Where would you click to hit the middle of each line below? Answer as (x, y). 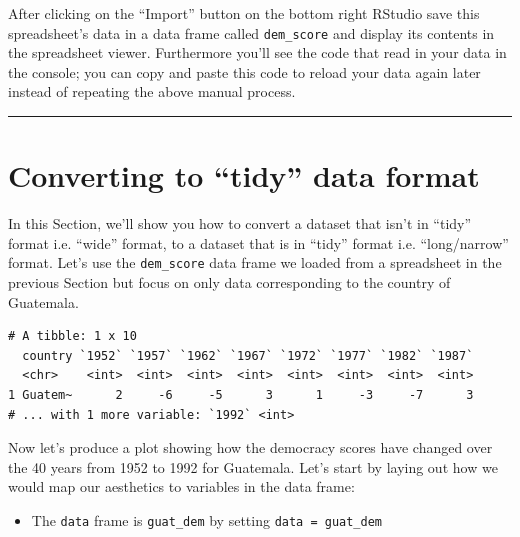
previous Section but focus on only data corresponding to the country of (229, 282)
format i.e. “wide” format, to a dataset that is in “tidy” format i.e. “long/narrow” (258, 242)
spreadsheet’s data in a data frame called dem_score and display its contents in (251, 32)
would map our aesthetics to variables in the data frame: (181, 486)
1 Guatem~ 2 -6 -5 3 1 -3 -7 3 (241, 394)
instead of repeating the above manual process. (152, 91)
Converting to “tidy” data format (244, 175)
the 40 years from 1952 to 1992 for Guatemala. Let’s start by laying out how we (253, 466)
